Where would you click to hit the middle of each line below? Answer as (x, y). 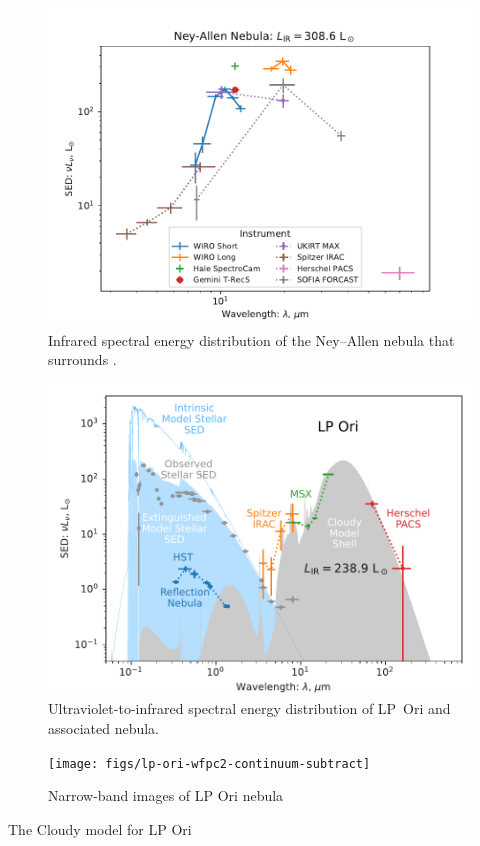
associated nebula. (103, 728)
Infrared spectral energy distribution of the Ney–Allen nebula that (251, 339)
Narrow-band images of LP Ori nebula (166, 795)
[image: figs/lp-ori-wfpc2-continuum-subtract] (209, 763)
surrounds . (82, 359)
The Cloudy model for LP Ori (100, 828)
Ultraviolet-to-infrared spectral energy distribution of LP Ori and (249, 708)
